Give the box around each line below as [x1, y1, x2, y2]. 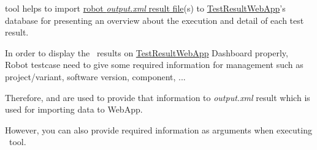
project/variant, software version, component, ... [5, 70, 186, 83]
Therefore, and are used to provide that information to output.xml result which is [5, 91, 310, 103]
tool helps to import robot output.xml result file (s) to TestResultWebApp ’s [5, 2, 286, 14]
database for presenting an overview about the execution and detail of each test [5, 13, 304, 26]
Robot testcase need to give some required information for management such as [5, 58, 304, 71]
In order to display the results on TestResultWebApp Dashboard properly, [5, 46, 288, 59]
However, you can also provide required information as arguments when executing [5, 123, 312, 136]
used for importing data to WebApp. [5, 103, 143, 116]
